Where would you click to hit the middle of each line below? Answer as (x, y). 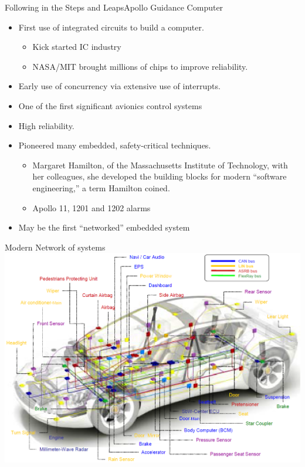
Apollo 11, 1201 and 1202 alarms (91, 207)
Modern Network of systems (55, 247)
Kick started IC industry (77, 47)
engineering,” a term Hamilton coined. (101, 187)
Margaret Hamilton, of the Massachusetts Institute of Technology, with (160, 165)
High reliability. (46, 125)
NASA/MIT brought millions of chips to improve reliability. (140, 66)
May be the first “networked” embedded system (104, 227)
